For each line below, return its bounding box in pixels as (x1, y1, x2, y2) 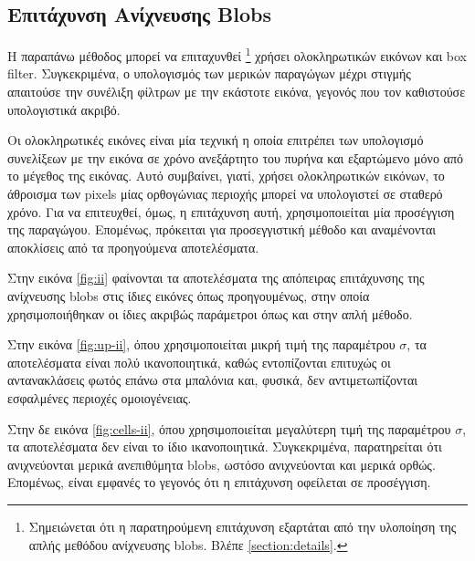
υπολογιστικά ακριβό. (7, 99, 121, 119)
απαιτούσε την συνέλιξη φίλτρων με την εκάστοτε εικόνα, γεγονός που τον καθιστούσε (7, 82, 466, 101)
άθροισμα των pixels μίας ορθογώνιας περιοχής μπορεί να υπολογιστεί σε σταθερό (7, 184, 443, 203)
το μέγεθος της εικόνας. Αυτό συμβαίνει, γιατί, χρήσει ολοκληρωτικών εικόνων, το (7, 166, 445, 185)
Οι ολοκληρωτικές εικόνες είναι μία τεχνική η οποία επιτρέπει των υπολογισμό (7, 130, 424, 150)
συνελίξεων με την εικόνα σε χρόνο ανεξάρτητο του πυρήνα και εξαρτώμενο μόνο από (7, 148, 463, 167)
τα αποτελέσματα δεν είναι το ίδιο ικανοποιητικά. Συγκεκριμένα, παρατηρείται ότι (7, 437, 442, 456)
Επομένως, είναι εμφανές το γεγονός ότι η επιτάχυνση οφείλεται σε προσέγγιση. (7, 473, 431, 492)
